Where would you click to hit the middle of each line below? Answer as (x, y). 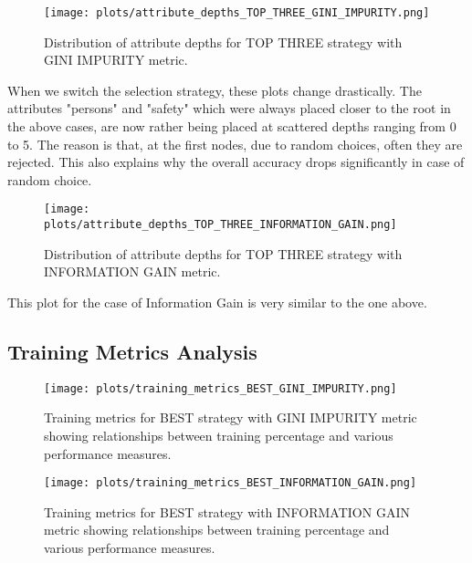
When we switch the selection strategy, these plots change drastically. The (215, 90)
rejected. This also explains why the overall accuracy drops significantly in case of (236, 162)
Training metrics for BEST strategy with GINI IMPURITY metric (231, 417)
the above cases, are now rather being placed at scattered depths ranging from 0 (232, 126)
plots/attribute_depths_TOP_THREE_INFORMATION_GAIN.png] (220, 225)
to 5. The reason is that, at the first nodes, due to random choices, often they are (235, 144)
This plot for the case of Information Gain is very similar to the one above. (217, 302)
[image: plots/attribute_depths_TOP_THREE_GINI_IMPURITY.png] (237, 13)
